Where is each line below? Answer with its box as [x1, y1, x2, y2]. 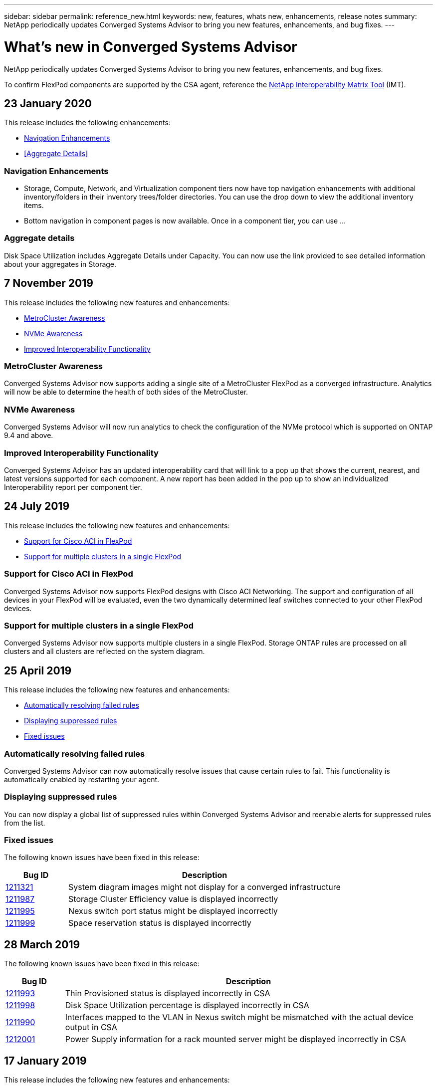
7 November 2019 [4, 277, 93, 290]
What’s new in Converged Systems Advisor [4, 38, 297, 55]
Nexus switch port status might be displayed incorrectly [68, 906, 278, 916]
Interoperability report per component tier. [4, 482, 142, 491]
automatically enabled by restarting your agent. [4, 775, 160, 784]
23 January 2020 [4, 97, 92, 110]
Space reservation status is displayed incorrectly [68, 918, 251, 928]
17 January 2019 [4, 1054, 87, 1067]
